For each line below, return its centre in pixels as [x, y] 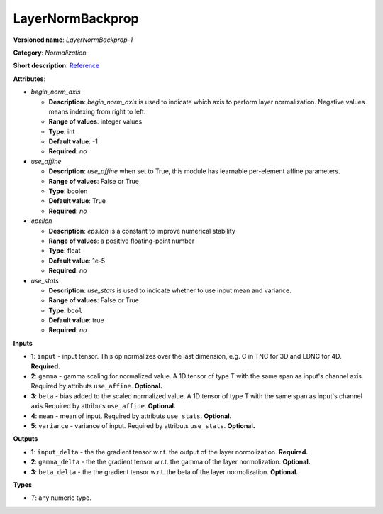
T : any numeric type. [61, 498]
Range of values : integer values [95, 121]
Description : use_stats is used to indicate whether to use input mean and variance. [170, 290]
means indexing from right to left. [97, 111]
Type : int [62, 131]
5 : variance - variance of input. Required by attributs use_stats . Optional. [143, 426]
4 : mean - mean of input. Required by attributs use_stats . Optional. [131, 416]
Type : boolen [68, 191]
